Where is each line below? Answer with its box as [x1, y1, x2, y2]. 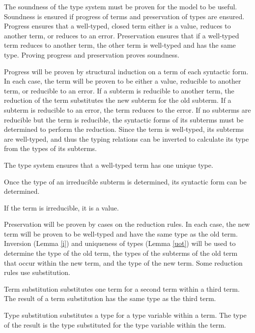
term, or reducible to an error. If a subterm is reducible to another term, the [4, 85, 234, 95]
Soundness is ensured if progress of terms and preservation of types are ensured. [4, 11, 245, 21]
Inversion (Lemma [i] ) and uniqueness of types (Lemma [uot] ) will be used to [4, 238, 236, 248]
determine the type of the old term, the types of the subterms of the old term [4, 248, 238, 258]
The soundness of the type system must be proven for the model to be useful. [4, 1, 237, 11]
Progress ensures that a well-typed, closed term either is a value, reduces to [4, 21, 231, 31]
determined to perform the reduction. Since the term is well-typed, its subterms [4, 124, 244, 134]
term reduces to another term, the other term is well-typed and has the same [4, 40, 236, 50]
